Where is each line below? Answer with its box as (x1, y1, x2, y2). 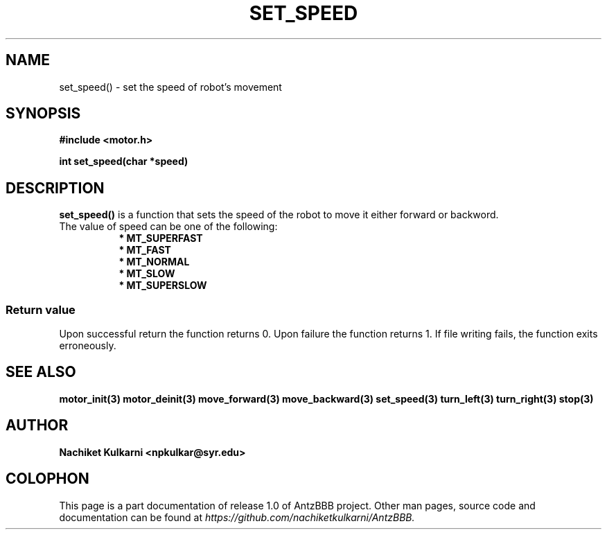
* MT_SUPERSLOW (118, 279, 207, 292)
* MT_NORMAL (118, 256, 190, 268)
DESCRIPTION (6, 179, 105, 197)
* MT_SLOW (118, 267, 175, 280)
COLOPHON (6, 470, 89, 488)
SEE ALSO (6, 363, 76, 381)
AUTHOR (6, 416, 69, 435)
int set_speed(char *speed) (59, 155, 188, 168)
